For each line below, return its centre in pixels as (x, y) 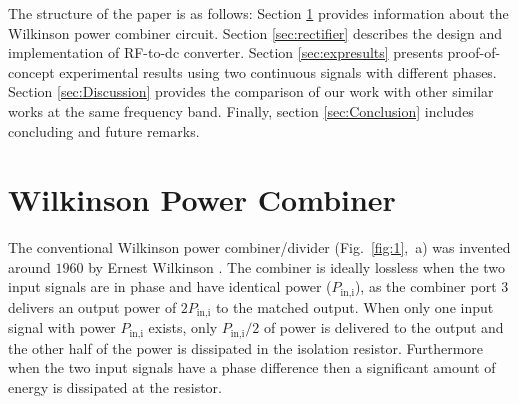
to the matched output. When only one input (354, 306)
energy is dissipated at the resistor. (115, 387)
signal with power (62, 327)
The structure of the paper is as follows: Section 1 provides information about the (258, 13)
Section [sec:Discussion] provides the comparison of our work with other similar (251, 91)
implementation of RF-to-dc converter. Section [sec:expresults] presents (225, 52)
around (29, 266)
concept (31, 71)
